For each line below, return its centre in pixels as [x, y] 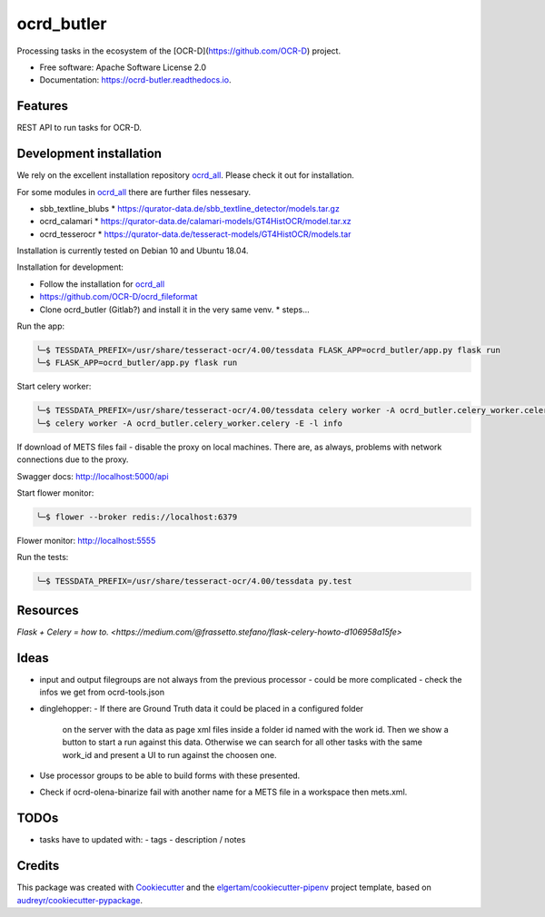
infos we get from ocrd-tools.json [102, 692]
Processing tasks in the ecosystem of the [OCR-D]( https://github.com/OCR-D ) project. [178, 51]
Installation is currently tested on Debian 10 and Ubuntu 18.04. [133, 251]
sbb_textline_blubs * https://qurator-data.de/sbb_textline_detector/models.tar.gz [189, 208]
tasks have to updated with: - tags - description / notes [143, 840]
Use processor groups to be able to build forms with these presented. [170, 775]
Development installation [89, 154]
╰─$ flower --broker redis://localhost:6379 [137, 517]
